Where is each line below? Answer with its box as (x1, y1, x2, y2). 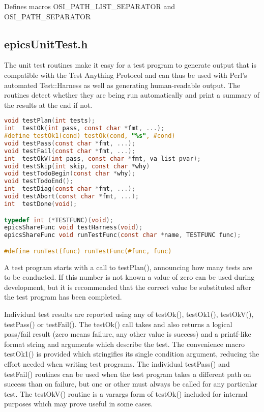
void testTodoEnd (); (4, 178, 74, 185)
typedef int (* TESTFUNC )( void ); (4, 216, 113, 224)
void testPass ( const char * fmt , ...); (4, 139, 135, 147)
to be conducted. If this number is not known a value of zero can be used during (4, 272, 255, 282)
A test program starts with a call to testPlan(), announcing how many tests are (4, 261, 252, 272)
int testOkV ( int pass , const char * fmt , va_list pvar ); (4, 155, 201, 162)
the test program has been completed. (4, 291, 122, 302)
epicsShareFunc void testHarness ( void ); (4, 224, 143, 231)
